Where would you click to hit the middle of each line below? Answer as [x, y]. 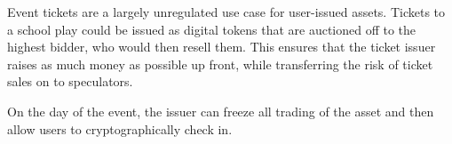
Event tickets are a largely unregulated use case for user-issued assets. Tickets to [226, 12]
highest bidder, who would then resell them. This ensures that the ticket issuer [222, 47]
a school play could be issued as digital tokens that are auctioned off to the [212, 29]
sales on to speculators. [70, 81]
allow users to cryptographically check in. [120, 128]
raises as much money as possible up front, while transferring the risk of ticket [220, 64]
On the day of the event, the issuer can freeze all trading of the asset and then [221, 111]
